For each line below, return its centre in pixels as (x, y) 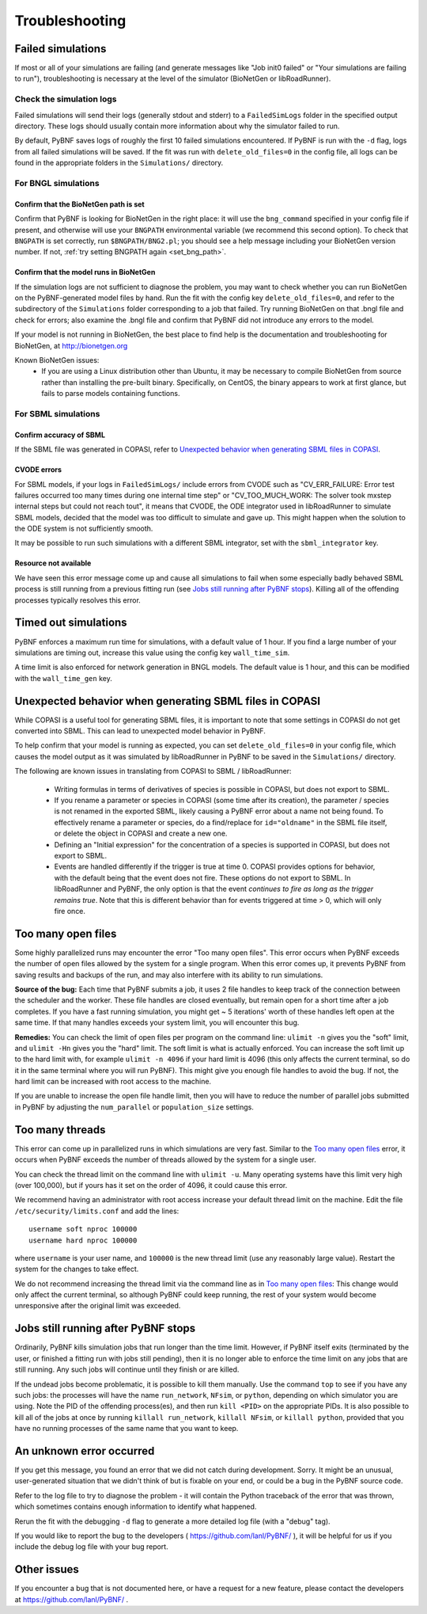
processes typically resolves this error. (78, 600)
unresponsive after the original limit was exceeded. (98, 1306)
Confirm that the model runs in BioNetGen (85, 272)
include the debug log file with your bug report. (92, 1547)
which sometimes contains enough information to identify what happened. (136, 1507)
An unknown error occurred (85, 1450)
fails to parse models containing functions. (111, 394)
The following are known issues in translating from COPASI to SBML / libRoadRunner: (153, 771)
